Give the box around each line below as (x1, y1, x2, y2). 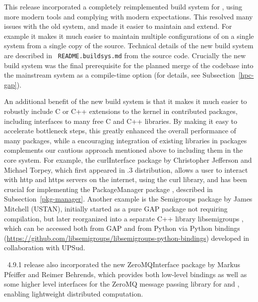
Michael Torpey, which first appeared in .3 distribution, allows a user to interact (4, 164, 248, 175)
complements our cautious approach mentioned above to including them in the (4, 145, 243, 155)
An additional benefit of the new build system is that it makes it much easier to (4, 96, 247, 106)
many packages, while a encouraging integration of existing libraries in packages (4, 135, 247, 145)
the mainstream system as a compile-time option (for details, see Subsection (4, 70, 235, 80)
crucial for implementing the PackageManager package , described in (4, 184, 213, 194)
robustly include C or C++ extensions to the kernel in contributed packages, (4, 106, 238, 116)
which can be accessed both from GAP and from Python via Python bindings (4, 223, 240, 233)
